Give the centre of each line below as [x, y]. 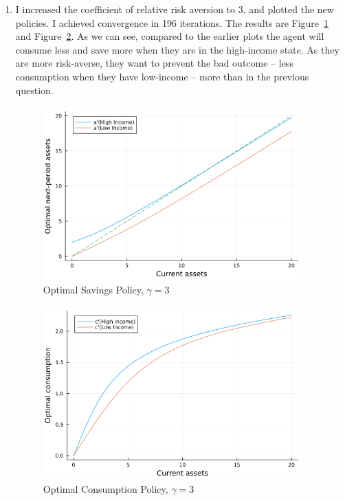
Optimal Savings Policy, [93, 289]
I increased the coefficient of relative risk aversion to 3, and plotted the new [175, 9]
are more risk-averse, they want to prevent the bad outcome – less [154, 63]
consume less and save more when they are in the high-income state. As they [177, 49]
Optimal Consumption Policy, [105, 488]
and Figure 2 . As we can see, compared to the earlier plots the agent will [170, 36]
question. [34, 90]
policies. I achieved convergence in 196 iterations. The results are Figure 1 [172, 22]
